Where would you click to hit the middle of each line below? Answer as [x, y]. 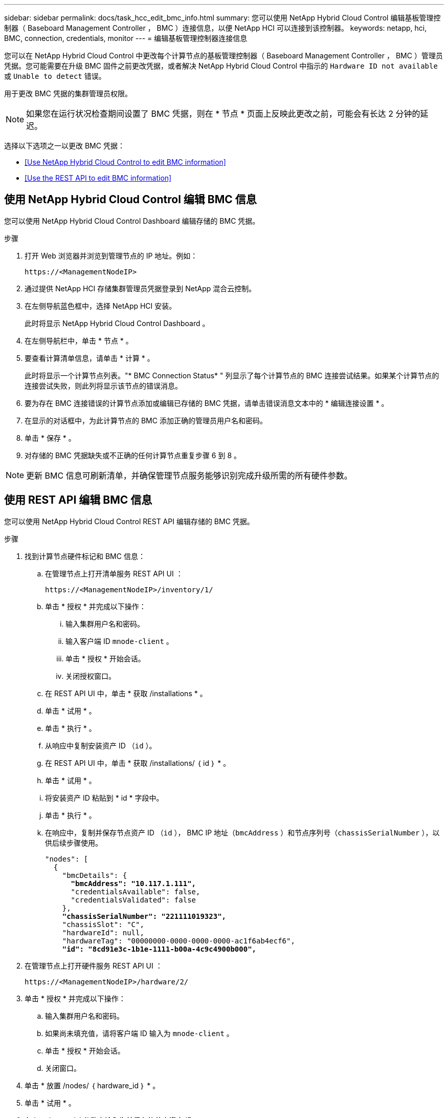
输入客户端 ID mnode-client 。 [119, 641]
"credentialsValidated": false [133, 900]
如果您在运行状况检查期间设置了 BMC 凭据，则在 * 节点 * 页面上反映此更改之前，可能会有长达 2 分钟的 [223, 114]
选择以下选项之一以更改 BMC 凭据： [64, 146]
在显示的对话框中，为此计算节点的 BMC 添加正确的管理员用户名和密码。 [146, 420]
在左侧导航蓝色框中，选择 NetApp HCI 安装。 [100, 306]
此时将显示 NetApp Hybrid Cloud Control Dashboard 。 [117, 323]
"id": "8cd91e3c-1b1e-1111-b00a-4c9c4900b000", [159, 949]
